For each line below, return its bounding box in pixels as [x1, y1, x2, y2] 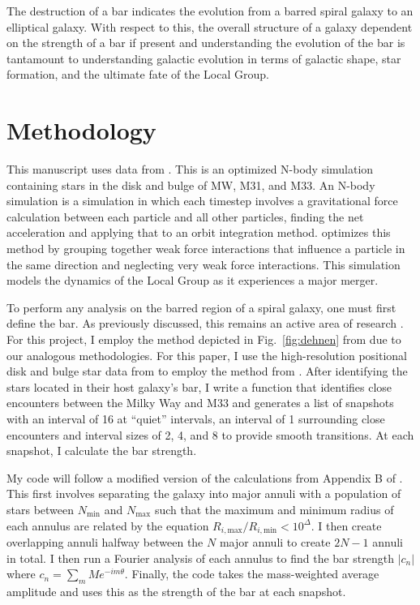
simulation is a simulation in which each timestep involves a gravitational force [6, 192, 398, 209]
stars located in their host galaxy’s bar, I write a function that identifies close [6, 378, 392, 395]
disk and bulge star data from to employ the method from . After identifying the [6, 363, 408, 380]
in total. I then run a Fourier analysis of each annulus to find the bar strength [6, 549, 394, 566]
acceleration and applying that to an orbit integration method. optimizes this [6, 224, 391, 241]
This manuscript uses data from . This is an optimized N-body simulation [6, 161, 374, 178]
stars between [6, 500, 75, 517]
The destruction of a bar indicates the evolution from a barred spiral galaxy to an [6, 2, 414, 19]
